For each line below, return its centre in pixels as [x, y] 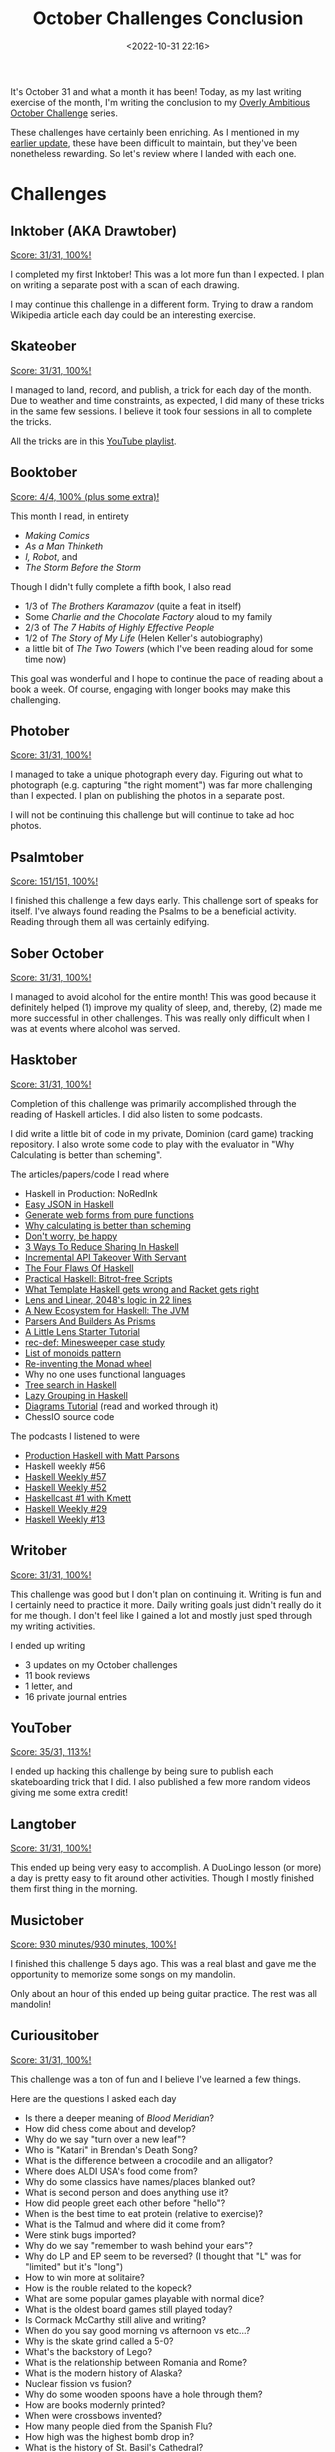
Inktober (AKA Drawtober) [94, 230]
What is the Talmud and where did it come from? [125, 2224]
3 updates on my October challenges [101, 1664]
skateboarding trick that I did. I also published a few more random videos [160, 1782]
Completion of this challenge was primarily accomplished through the [153, 1103]
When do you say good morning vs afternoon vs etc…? [137, 2330]
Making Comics [57, 535]
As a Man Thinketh [64, 546]
